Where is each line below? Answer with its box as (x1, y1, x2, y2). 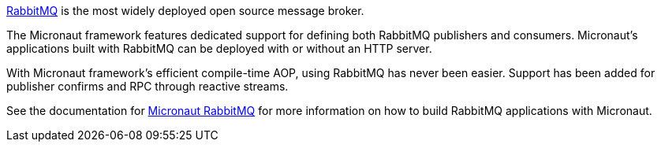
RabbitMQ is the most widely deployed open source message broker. (6, 4, 364, 17)
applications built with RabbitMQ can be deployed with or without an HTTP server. (6, 42, 432, 55)
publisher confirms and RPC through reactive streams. (6, 80, 289, 93)
